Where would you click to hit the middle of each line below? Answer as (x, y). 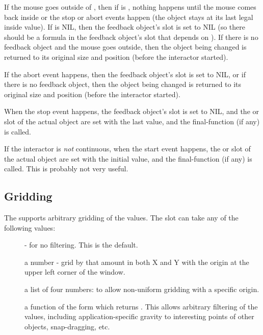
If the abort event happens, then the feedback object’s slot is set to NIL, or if (125, 74)
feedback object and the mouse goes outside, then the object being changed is (125, 47)
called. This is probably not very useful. (66, 169)
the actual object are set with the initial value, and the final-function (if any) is (128, 158)
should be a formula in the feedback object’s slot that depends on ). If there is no (131, 37)
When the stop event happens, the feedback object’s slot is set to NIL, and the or (131, 111)
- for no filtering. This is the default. (81, 245)
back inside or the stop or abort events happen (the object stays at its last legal (129, 17)
